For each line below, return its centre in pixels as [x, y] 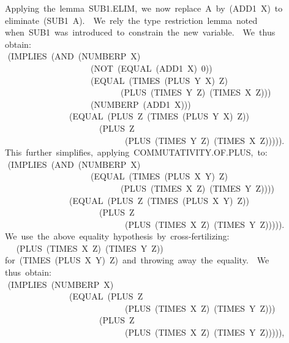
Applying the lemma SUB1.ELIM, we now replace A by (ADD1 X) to [144, 8]
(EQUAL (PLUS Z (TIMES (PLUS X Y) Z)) [159, 200]
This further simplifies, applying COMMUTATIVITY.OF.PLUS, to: [136, 152]
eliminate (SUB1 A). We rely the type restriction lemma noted [131, 20]
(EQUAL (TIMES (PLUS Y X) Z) [159, 80]
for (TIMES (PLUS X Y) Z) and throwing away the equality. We [137, 260]
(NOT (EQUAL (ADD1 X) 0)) [151, 68]
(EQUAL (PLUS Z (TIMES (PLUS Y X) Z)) [159, 116]
